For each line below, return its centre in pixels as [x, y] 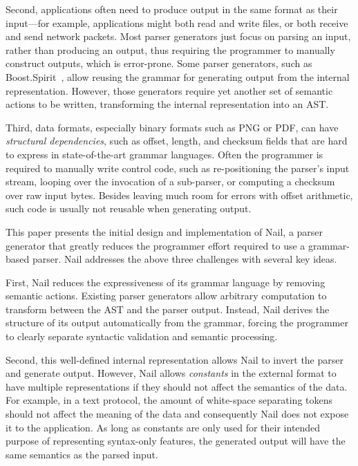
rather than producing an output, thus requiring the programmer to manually [170, 49]
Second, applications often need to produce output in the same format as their [172, 9]
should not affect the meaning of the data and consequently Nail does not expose [177, 414]
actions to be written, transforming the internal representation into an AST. [167, 104]
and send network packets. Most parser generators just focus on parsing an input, [178, 36]
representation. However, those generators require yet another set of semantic [169, 90]
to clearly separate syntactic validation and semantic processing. [142, 336]
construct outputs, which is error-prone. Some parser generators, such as [159, 63]
